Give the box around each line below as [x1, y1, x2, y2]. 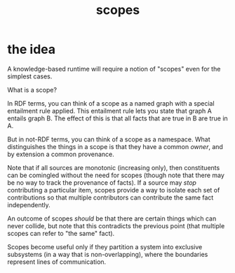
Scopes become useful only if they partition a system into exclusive [7, 242, 203, 251]
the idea [7, 41, 56, 57]
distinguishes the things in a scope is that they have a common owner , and [7, 142, 223, 150]
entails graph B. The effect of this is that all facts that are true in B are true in [7, 114, 228, 122]
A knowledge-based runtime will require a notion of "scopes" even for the [7, 64, 221, 73]
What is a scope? [7, 85, 58, 94]
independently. [7, 200, 51, 209]
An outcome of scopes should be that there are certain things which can [7, 214, 217, 223]
